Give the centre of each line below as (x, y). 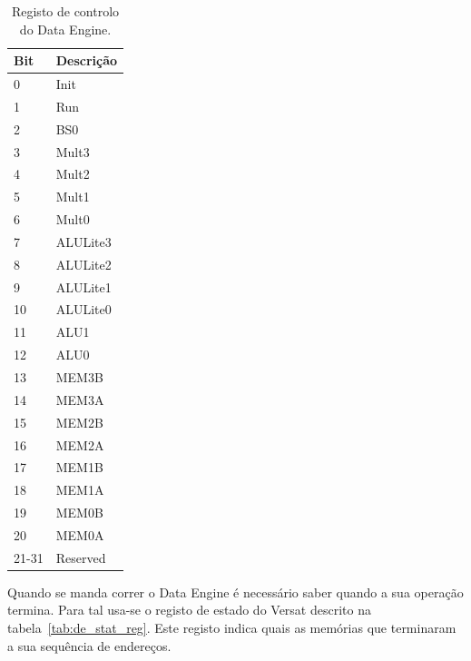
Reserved (81, 557)
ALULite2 (83, 264)
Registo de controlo (65, 11)
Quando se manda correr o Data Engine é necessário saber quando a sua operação (235, 592)
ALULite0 (83, 309)
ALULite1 (83, 286)
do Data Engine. (65, 29)
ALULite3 (83, 241)
